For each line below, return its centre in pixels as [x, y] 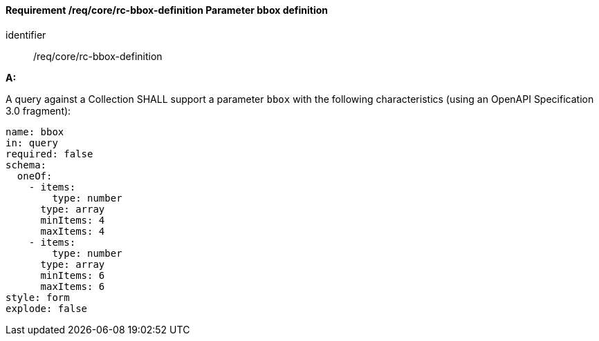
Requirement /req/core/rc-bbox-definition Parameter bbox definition [167, 10]
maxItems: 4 [73, 231]
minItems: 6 [73, 275]
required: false [49, 154]
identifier [26, 35]
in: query [32, 143]
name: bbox [35, 131]
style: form [38, 297]
